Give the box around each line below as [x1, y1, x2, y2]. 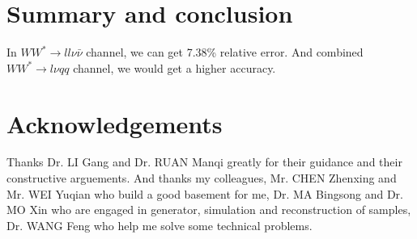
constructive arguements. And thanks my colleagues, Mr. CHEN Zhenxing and [6, 170, 397, 187]
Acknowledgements [6, 107, 223, 140]
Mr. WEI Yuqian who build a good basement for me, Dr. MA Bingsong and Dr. [6, 185, 403, 202]
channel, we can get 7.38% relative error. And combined [86, 44, 364, 61]
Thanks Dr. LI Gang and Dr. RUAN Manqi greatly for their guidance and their [6, 153, 402, 170]
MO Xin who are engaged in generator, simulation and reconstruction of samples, [6, 201, 411, 218]
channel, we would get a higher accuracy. [73, 59, 276, 76]
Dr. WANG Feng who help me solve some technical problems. [6, 216, 313, 233]
